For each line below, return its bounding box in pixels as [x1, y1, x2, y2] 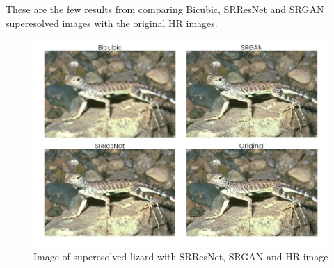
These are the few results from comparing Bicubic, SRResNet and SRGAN [6, 2, 324, 16]
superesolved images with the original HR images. [6, 15, 218, 30]
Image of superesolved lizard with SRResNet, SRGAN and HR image [33, 249, 328, 264]
